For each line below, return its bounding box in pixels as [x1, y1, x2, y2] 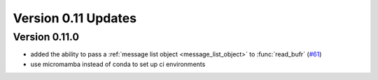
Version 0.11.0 [13, 31, 80, 43]
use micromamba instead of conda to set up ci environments [30, 60, 206, 68]
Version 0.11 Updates [13, 10, 136, 26]
